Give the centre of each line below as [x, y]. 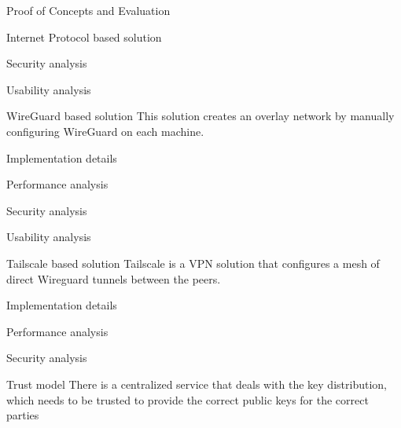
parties [23, 415]
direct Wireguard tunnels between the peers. [114, 278]
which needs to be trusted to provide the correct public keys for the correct [188, 399]
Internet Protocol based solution [84, 37]
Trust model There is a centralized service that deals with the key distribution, [197, 384]
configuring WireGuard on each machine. [105, 131]
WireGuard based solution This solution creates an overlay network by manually [200, 116]
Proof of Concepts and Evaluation [88, 10]
